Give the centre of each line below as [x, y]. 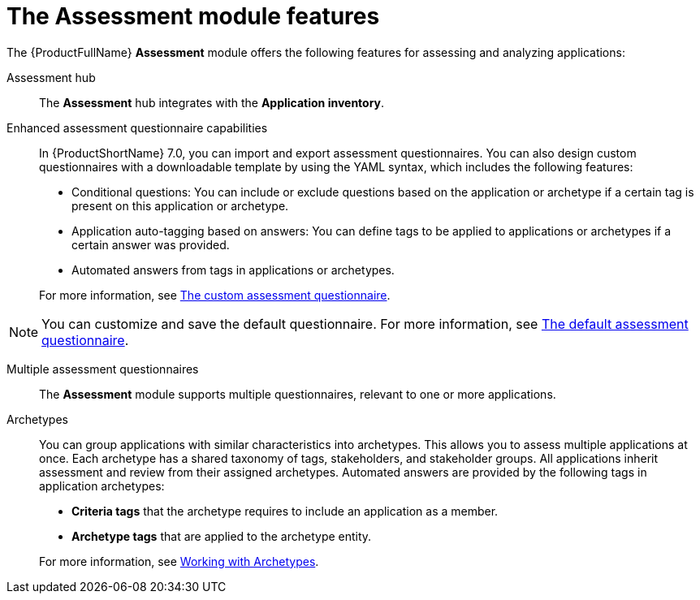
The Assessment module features [193, 16]
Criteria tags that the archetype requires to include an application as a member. [285, 511]
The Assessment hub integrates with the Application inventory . [212, 102]
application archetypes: [102, 486]
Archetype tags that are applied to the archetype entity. [222, 536]
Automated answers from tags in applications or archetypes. [233, 270]
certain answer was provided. [151, 244]
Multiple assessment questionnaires [103, 369]
